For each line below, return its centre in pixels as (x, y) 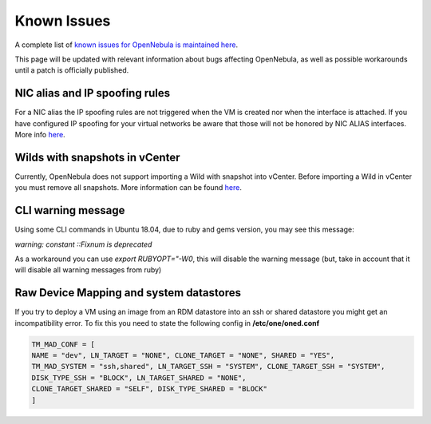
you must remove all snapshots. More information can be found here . (129, 188)
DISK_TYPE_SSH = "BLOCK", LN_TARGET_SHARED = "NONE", (139, 378)
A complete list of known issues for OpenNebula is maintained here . (127, 45)
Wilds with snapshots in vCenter (97, 157)
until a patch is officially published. (72, 70)
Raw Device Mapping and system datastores (128, 293)
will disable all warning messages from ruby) (88, 270)
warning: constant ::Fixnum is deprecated (83, 244)
